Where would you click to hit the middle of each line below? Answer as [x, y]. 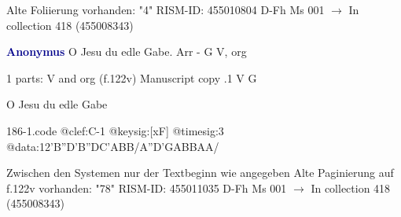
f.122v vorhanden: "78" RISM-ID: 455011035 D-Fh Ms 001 [147, 188]
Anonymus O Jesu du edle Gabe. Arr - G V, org [127, 51]
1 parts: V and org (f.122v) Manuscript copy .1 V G [132, 77]
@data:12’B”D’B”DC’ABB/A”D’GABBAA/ [113, 146]
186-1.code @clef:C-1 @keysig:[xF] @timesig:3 [115, 130]
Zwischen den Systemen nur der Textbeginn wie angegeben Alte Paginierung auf [200, 173]
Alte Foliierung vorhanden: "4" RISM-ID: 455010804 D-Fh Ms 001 [166, 9]
